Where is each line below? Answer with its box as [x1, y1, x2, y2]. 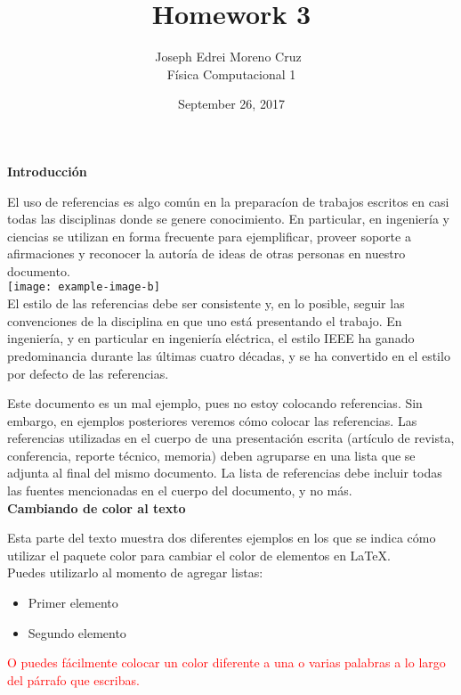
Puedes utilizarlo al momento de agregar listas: [7, 563, 263, 582]
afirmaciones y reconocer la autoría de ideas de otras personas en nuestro [7, 244, 406, 263]
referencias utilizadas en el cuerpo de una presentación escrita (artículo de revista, [7, 429, 455, 447]
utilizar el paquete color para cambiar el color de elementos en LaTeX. [7, 545, 391, 564]
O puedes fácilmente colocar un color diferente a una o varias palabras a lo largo [7, 653, 446, 672]
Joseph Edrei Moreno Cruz [155, 47, 302, 66]
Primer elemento [28, 593, 118, 612]
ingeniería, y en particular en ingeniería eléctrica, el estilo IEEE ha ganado [7, 329, 415, 347]
